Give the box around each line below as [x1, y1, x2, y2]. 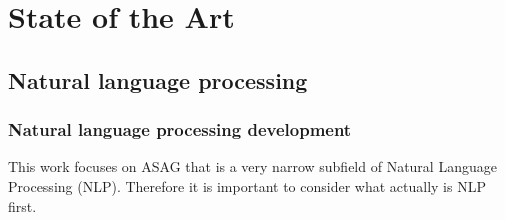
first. [8, 195, 37, 216]
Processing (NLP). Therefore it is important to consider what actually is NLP [8, 175, 486, 196]
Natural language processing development [8, 117, 352, 142]
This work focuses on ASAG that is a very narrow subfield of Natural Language [8, 156, 497, 177]
